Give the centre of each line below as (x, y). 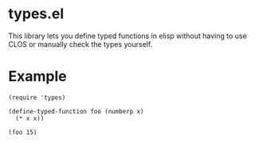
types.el (36, 14)
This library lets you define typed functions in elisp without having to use (127, 36)
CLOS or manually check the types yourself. (80, 44)
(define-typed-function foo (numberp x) (76, 111)
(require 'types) (37, 97)
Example (37, 77)
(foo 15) (23, 132)
